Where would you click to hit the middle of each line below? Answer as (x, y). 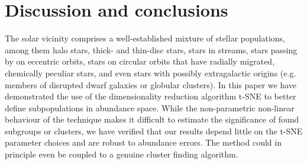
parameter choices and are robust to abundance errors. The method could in (143, 142)
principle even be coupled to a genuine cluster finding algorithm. (122, 154)
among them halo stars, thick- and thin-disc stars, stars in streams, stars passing (151, 49)
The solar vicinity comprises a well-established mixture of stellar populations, (145, 38)
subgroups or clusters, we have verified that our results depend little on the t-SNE (154, 131)
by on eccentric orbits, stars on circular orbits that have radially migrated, (140, 61)
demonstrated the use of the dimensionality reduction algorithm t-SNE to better (151, 96)
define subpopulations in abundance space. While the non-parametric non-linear (150, 107)
